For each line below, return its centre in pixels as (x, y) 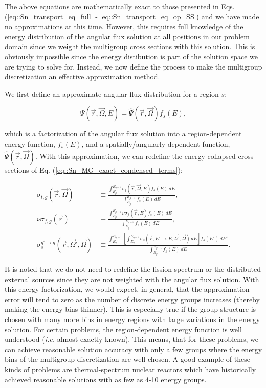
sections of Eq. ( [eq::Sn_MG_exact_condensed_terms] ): (94, 169)
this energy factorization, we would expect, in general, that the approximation (127, 289)
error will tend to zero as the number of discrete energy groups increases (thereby (132, 299)
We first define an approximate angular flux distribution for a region (112, 93)
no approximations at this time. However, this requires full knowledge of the (124, 26)
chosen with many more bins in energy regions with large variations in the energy (132, 319)
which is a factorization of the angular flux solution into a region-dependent (123, 134)
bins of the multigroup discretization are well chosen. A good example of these (127, 359)
